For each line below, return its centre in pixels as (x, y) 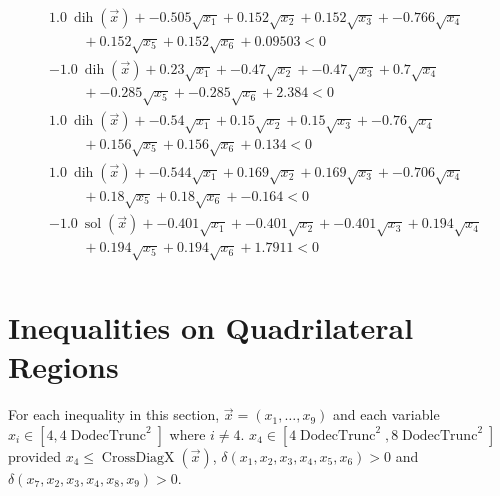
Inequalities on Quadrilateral (211, 327)
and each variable (386, 414)
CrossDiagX (138, 457)
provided (34, 455)
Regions (63, 366)
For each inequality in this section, (114, 414)
